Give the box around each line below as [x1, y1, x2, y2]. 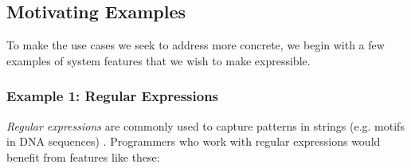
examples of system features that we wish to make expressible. [6, 52, 311, 68]
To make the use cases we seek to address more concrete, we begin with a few [6, 37, 385, 53]
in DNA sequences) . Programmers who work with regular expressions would [6, 133, 381, 150]
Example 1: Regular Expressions [6, 86, 219, 106]
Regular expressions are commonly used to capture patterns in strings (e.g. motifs [6, 117, 405, 134]
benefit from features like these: [6, 148, 160, 165]
